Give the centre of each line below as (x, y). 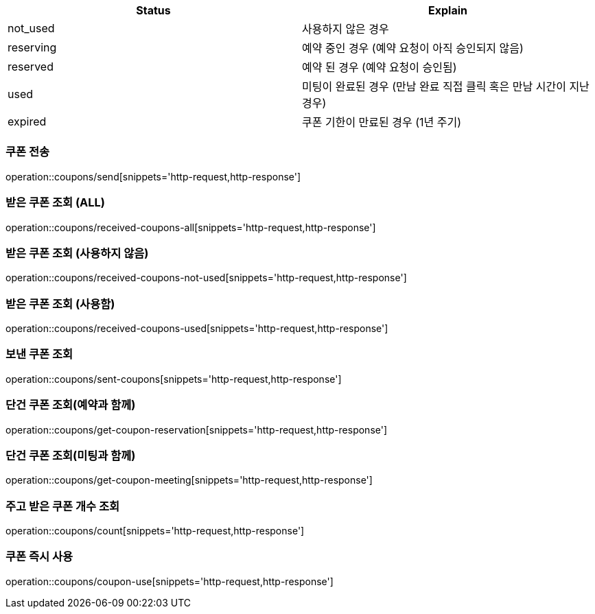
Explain (447, 10)
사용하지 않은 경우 (346, 29)
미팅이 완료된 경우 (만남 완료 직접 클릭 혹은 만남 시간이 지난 (446, 86)
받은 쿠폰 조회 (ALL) (55, 203)
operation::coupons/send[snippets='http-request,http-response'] (153, 176)
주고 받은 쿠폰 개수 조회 (63, 506)
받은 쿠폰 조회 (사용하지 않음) (77, 253)
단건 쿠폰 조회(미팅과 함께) (71, 455)
